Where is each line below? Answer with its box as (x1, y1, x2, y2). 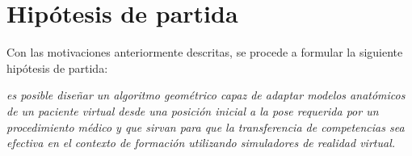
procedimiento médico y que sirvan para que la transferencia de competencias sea (6, 118, 405, 135)
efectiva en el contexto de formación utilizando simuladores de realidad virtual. (6, 134, 396, 151)
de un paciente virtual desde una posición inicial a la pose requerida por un (6, 102, 379, 119)
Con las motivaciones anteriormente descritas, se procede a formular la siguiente (6, 44, 403, 61)
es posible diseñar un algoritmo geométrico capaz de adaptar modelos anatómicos (6, 86, 406, 103)
